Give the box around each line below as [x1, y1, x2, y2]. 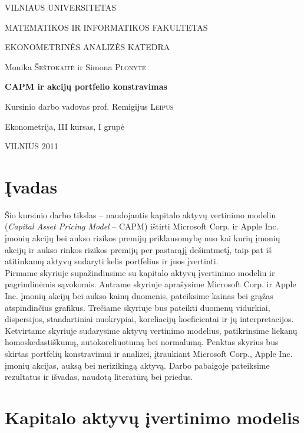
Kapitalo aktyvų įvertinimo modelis [5, 405, 300, 429]
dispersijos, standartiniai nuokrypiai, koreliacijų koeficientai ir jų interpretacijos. [5, 313, 294, 325]
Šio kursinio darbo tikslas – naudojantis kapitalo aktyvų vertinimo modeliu [5, 208, 276, 221]
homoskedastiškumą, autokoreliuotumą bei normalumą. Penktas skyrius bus [5, 336, 279, 348]
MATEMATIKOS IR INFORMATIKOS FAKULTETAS [5, 21, 208, 33]
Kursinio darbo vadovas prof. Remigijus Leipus [5, 100, 174, 112]
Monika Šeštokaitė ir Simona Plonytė [5, 60, 146, 73]
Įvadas [5, 174, 58, 198]
